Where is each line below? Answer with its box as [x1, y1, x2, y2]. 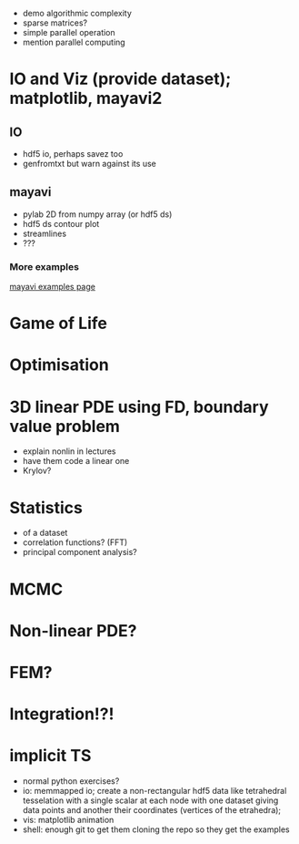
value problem [9, 416, 121, 437]
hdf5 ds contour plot [22, 218, 100, 229]
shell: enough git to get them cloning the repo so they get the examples [22, 824, 290, 835]
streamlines [22, 228, 66, 239]
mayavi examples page [9, 282, 95, 293]
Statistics [9, 497, 84, 518]
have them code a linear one [22, 456, 130, 467]
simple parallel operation [22, 27, 115, 37]
